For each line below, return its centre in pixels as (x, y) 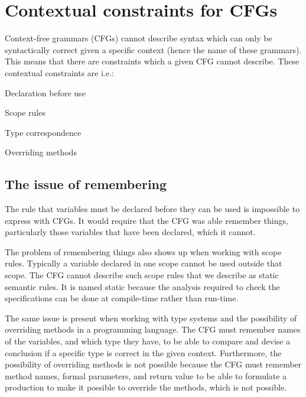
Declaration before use (45, 92)
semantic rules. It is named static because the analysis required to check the (142, 286)
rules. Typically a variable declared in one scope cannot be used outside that (144, 263)
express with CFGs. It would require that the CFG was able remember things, (147, 220)
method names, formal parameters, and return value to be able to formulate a (146, 375)
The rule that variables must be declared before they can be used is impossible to (152, 209)
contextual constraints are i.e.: (59, 72)
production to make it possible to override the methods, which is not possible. (146, 387)
